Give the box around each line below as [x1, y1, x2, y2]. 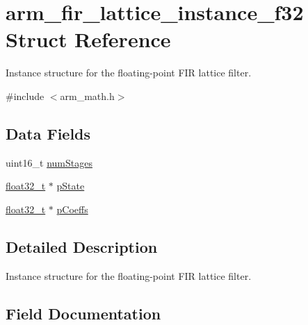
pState [56, 178, 85, 193]
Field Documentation [6, 302, 161, 324]
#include [6, 88, 44, 103]
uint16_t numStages [6, 155, 92, 169]
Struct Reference [6, 25, 171, 53]
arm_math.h [60, 88, 115, 103]
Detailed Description [6, 235, 158, 257]
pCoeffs [56, 201, 88, 216]
